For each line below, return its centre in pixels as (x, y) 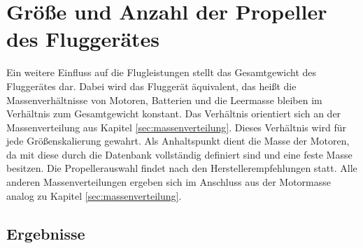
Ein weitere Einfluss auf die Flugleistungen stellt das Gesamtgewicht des (162, 72)
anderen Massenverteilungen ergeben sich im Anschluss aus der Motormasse (169, 182)
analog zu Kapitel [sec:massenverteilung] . (94, 195)
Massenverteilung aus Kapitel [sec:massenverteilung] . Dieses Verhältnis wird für (177, 127)
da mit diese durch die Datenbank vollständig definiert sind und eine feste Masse (179, 154)
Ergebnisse (46, 233)
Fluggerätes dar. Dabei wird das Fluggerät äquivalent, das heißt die (151, 86)
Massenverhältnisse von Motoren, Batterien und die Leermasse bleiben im (164, 100)
